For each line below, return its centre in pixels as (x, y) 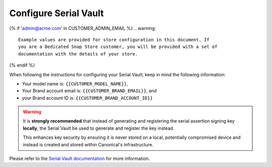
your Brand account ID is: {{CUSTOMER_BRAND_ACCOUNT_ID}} (87, 98)
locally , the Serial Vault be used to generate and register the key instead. (99, 128)
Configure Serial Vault (57, 13)
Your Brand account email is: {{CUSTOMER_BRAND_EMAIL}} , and (89, 91)
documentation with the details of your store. (78, 54)
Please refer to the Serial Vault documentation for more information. (80, 158)
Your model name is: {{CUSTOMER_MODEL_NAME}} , (75, 84)
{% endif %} (22, 65)
